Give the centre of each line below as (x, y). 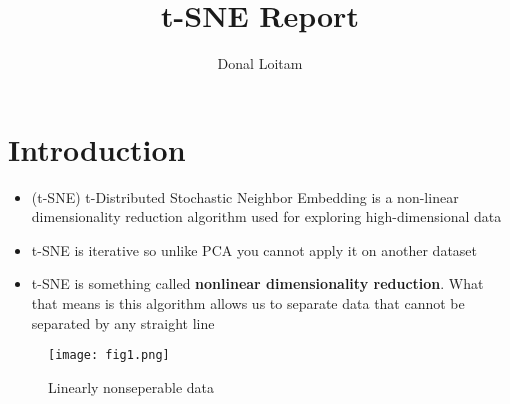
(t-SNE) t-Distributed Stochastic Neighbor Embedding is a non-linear (245, 196)
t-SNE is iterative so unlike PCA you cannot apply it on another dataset (254, 249)
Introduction (97, 148)
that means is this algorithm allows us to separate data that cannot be (248, 303)
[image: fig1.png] (109, 355)
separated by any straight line (123, 322)
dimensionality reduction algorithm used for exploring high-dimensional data (266, 216)
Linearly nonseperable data (131, 386)
